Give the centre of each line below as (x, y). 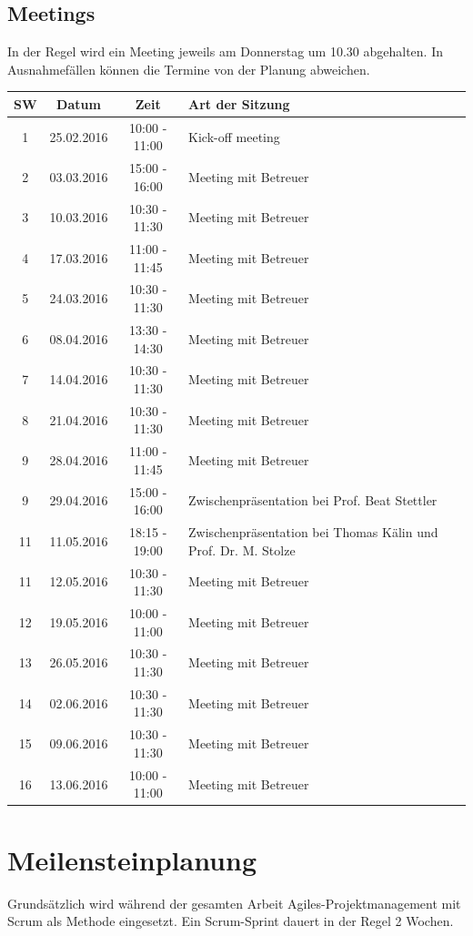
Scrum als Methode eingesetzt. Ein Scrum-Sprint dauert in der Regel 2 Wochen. (231, 921)
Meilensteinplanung (132, 859)
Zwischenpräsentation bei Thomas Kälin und (313, 532)
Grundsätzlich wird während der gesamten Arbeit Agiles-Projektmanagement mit (234, 903)
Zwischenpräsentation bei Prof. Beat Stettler (313, 500)
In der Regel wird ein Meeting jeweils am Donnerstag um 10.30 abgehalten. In (225, 51)
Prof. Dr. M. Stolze (242, 549)
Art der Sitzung (239, 103)
